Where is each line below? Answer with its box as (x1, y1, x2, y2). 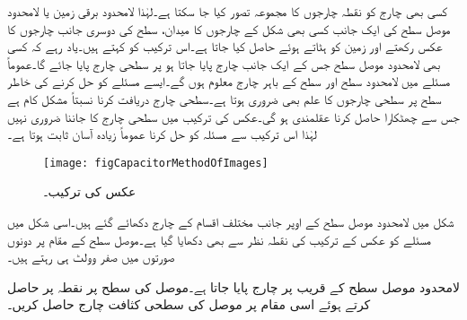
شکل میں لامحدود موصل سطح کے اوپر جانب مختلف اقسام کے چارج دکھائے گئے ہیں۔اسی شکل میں (7, 212, 454, 230)
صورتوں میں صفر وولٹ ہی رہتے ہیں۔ (7, 247, 175, 266)
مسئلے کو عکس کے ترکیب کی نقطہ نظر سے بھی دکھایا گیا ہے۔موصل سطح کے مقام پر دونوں (7, 229, 431, 248)
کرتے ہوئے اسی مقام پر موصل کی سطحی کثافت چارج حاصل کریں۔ (7, 295, 371, 314)
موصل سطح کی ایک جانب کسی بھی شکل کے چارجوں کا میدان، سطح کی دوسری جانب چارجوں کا (7, 19, 451, 38)
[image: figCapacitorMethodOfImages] (43, 156, 269, 169)
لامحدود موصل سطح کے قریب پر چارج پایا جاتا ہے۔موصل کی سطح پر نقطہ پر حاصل (7, 277, 460, 296)
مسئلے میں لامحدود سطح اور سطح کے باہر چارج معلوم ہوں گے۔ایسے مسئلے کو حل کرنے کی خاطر (7, 72, 451, 91)
